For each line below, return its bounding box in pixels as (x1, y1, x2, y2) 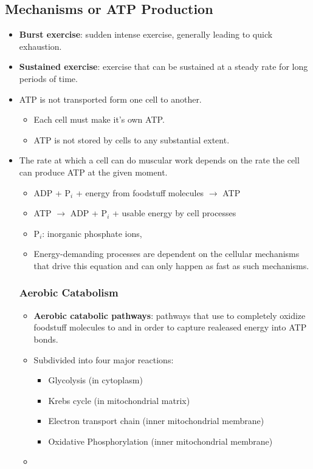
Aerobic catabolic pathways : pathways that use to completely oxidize (33, 309, 306, 321)
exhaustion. (19, 39, 62, 52)
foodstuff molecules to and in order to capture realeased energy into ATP (33, 321, 307, 334)
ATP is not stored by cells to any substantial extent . (33, 133, 230, 146)
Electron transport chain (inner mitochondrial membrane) (48, 414, 264, 427)
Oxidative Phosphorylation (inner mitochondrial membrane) (48, 434, 273, 447)
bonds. (33, 332, 58, 345)
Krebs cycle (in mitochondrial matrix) (48, 394, 190, 406)
